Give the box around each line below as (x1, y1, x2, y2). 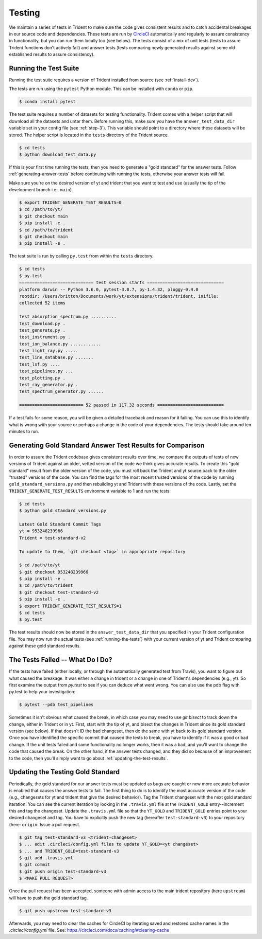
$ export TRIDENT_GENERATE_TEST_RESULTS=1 (19, 603, 122, 609)
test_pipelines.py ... (19, 368, 73, 374)
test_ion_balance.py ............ (19, 341, 101, 346)
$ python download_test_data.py (19, 151, 97, 157)
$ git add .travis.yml (19, 855, 73, 861)
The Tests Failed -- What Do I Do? (9, 656, 113, 664)
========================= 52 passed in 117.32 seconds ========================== (19, 402, 224, 408)
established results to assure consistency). (9, 52, 95, 57)
